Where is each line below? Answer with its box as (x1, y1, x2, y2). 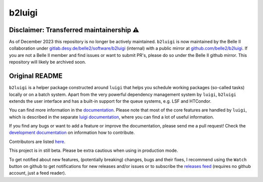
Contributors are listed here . (9, 139, 66, 145)
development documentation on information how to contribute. (9, 129, 135, 136)
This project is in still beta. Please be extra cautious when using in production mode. (9, 147, 178, 153)
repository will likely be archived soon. (9, 59, 86, 65)
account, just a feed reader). (9, 170, 66, 176)
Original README (9, 72, 63, 80)
